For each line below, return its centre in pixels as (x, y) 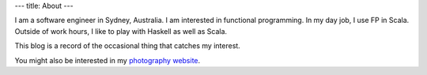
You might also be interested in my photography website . (108, 60)
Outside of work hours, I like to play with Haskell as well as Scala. (121, 31)
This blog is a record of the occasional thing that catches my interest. (127, 46)
